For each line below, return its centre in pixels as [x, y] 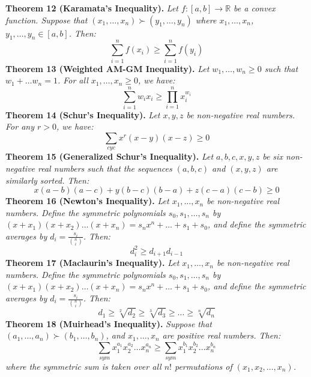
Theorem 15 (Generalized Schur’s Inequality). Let [110, 156]
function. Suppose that [47, 20]
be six [273, 156]
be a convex [255, 8]
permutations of [203, 366]
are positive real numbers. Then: [222, 335]
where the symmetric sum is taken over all [83, 366]
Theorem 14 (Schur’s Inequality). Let [83, 114]
